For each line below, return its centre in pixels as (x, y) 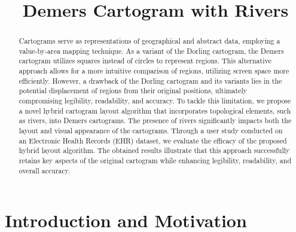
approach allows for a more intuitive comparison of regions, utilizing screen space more (154, 71)
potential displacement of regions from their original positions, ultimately (133, 91)
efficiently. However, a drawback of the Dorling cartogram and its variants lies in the (150, 80)
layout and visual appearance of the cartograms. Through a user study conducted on (151, 131)
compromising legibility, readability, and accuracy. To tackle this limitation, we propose (155, 101)
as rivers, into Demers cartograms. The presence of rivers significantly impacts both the (155, 120)
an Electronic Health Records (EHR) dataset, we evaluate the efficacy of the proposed (153, 140)
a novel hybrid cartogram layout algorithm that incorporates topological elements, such (155, 110)
